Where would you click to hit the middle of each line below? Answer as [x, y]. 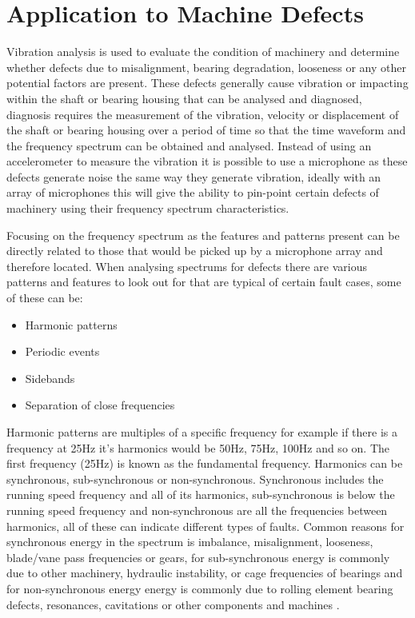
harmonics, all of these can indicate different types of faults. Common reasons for [206, 526]
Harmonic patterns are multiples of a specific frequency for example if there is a [202, 432]
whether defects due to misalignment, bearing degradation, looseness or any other [206, 67]
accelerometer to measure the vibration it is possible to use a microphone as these [207, 161]
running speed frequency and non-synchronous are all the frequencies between [197, 510]
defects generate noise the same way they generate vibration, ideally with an [194, 176]
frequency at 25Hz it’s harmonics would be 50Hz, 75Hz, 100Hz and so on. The [198, 447]
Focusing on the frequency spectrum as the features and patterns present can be [203, 235]
